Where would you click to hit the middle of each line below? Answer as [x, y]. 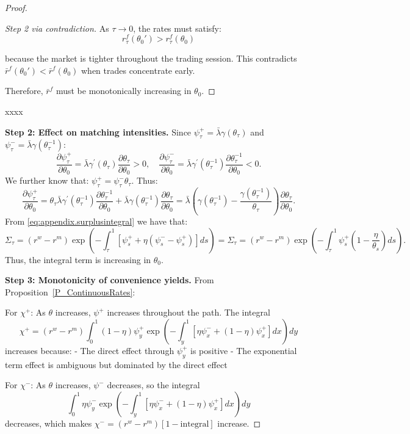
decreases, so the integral [153, 385]
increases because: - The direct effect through [90, 350]
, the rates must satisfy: [177, 28]
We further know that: [47, 180]
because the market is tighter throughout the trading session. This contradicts [151, 58]
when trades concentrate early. [138, 70]
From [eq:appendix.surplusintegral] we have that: [96, 221]
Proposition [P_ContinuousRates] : [70, 291]
